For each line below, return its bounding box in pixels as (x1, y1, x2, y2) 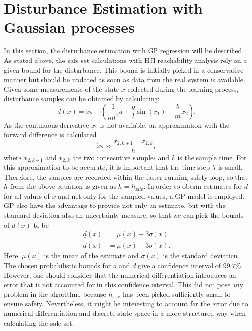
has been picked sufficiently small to (123, 289, 231, 299)
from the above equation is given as (10, 181, 116, 191)
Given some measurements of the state (4, 83, 119, 94)
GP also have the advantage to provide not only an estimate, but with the (4, 200, 226, 210)
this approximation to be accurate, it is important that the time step (4, 162, 210, 172)
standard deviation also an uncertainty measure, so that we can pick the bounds (4, 209, 244, 220)
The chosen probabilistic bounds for (4, 260, 111, 270)
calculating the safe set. (4, 317, 74, 328)
